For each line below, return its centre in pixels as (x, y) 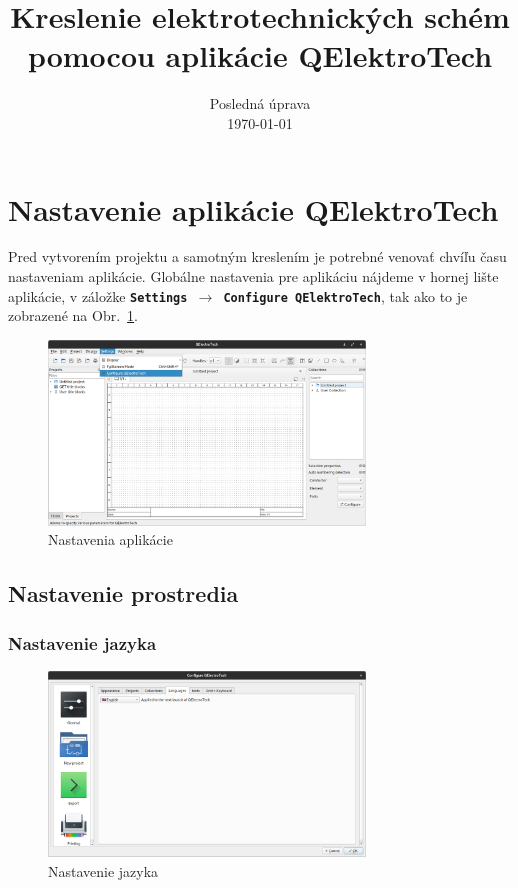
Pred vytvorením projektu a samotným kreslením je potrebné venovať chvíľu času (257, 256)
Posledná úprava (260, 103)
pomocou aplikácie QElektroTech (260, 55)
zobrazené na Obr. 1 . (73, 315)
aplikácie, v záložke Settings (98, 295)
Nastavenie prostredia (123, 593)
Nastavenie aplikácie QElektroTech (253, 208)
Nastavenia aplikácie (110, 539)
